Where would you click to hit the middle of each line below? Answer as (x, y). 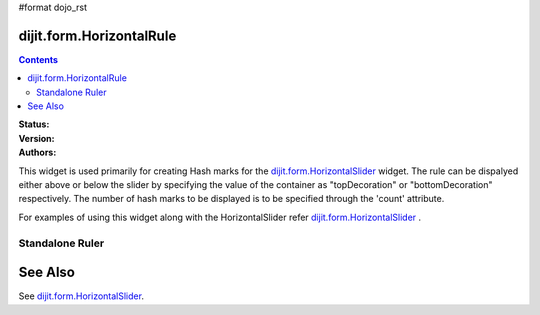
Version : (36, 138)
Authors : (37, 152)
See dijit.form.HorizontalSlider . (81, 296)
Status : (34, 124)
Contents (38, 59)
